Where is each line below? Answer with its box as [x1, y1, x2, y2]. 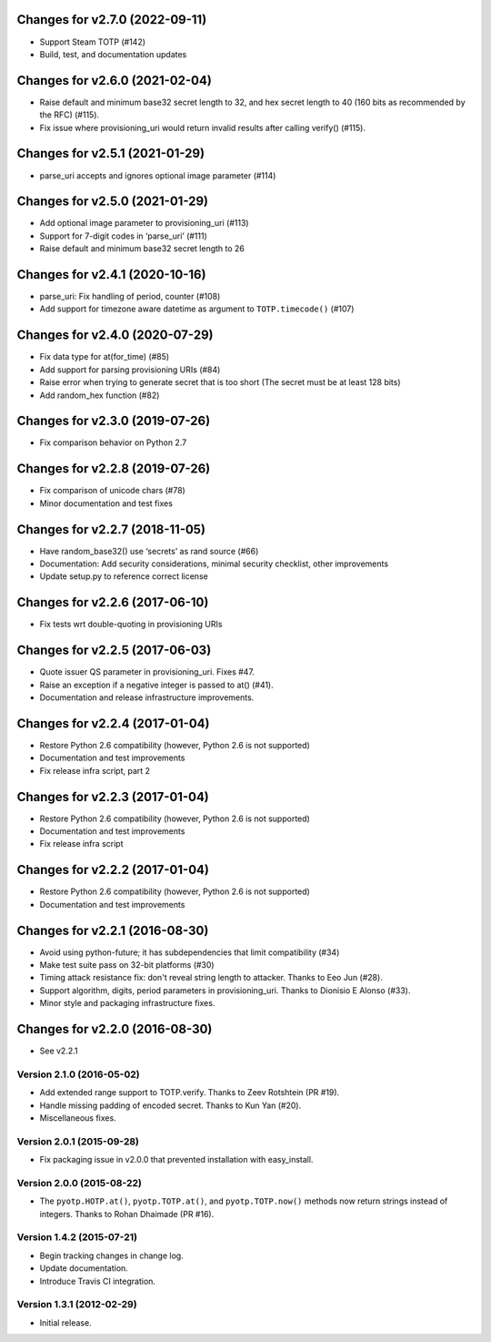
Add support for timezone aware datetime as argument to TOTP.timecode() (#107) [39, 303, 355, 314]
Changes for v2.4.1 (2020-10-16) [16, 267, 206, 282]
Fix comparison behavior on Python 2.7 [39, 437, 187, 448]
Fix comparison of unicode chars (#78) [39, 485, 185, 496]
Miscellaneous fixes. [39, 1113, 117, 1123]
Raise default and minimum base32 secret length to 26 [39, 243, 245, 254]
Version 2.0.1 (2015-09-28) [16, 1134, 140, 1147]
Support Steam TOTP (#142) [39, 36, 145, 47]
